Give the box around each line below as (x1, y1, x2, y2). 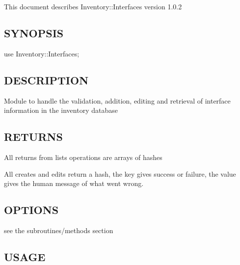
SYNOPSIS (4, 25, 64, 40)
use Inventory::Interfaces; (4, 48, 80, 58)
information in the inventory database (4, 105, 118, 115)
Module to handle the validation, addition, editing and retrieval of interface (4, 95, 231, 106)
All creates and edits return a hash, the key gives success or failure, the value (4, 168, 236, 179)
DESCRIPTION (4, 72, 89, 87)
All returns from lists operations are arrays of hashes (4, 152, 162, 162)
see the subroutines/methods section (4, 225, 113, 235)
